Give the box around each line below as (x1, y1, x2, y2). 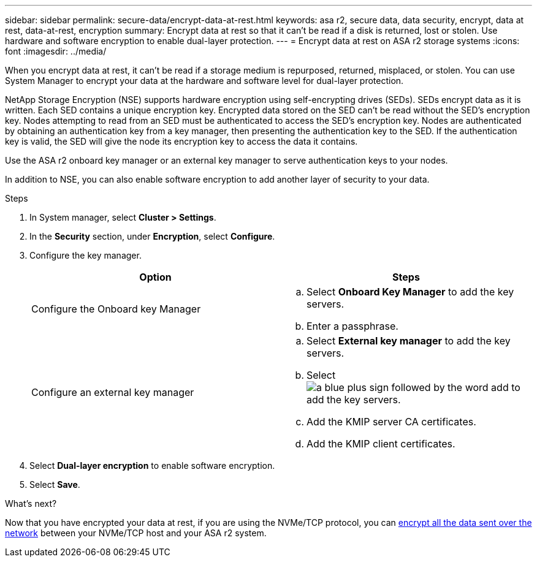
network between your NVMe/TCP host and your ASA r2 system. (5, 528, 267, 538)
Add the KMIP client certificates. (307, 438, 455, 450)
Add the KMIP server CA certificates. (307, 416, 476, 428)
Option (139, 271, 172, 283)
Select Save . (29, 479, 80, 490)
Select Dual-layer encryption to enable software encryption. (29, 460, 275, 471)
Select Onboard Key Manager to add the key (307, 286, 514, 298)
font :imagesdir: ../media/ (5, 46, 107, 56)
